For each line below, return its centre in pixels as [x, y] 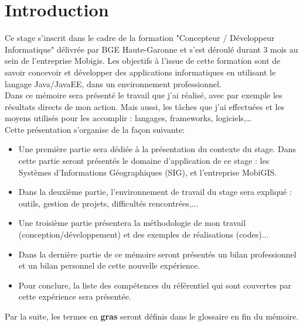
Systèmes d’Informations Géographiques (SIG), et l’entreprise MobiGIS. [148, 172]
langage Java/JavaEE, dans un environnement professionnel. [113, 83]
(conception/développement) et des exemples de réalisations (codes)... [144, 234]
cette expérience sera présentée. [75, 296]
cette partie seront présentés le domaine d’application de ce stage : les [144, 161]
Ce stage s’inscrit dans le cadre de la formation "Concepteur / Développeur [140, 38]
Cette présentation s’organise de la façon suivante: [95, 129]
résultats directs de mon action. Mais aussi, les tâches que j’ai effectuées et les [145, 106]
